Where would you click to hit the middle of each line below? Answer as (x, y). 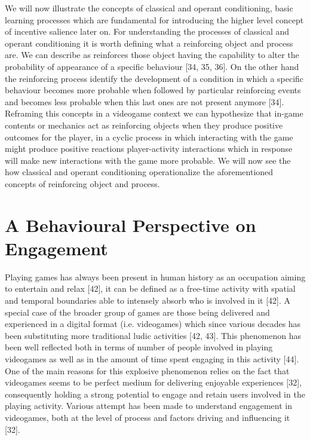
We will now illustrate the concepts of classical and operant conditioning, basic (149, 8)
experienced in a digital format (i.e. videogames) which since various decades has (153, 324)
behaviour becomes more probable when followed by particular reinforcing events (153, 90)
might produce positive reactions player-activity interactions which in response (149, 149)
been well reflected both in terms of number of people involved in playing (139, 347)
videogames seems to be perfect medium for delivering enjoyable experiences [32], (154, 382)
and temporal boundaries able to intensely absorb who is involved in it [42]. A (148, 300)
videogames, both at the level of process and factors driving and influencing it (148, 417)
